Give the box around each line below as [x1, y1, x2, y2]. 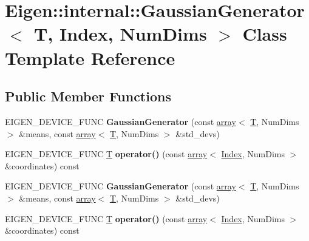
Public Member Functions [5, 87, 171, 106]
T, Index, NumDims [34, 21, 207, 46]
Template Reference [5, 45, 175, 70]
